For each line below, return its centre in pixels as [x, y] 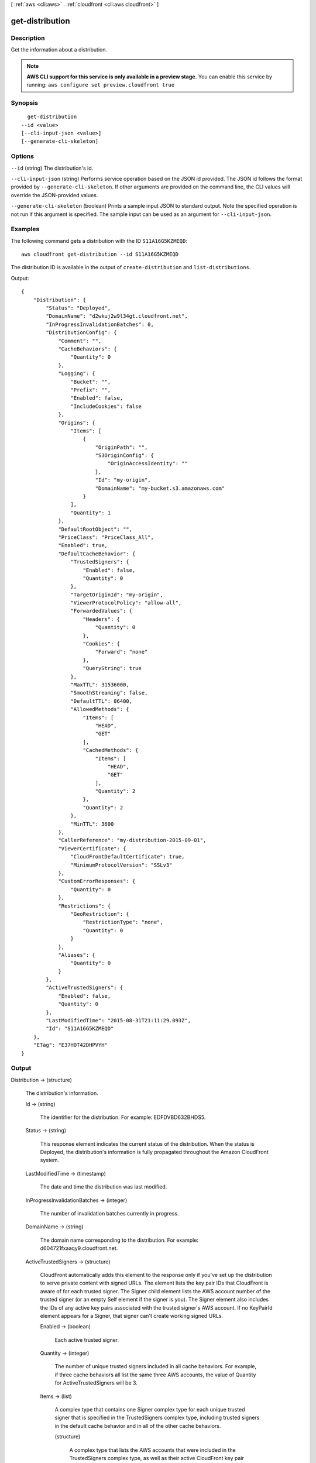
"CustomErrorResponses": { [97, 881]
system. [50, 1160]
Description [28, 38]
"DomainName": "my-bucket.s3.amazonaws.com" [160, 488]
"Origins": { [77, 423]
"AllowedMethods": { [100, 709]
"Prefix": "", [91, 390]
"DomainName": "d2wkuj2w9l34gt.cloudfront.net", [117, 316]
